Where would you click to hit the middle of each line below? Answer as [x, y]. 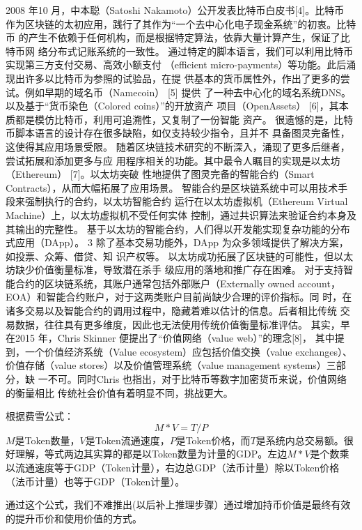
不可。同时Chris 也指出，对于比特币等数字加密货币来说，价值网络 [197, 379]
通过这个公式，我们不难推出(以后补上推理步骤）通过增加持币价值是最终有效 [178, 505]
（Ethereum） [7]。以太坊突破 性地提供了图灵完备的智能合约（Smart [160, 174]
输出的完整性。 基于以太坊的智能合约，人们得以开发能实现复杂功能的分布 [182, 228]
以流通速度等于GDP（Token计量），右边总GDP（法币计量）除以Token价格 [173, 467]
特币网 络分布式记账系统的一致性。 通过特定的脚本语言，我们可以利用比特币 [180, 51]
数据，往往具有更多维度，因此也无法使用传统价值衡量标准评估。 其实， [178, 324]
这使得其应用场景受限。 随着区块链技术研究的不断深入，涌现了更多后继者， [178, 146]
